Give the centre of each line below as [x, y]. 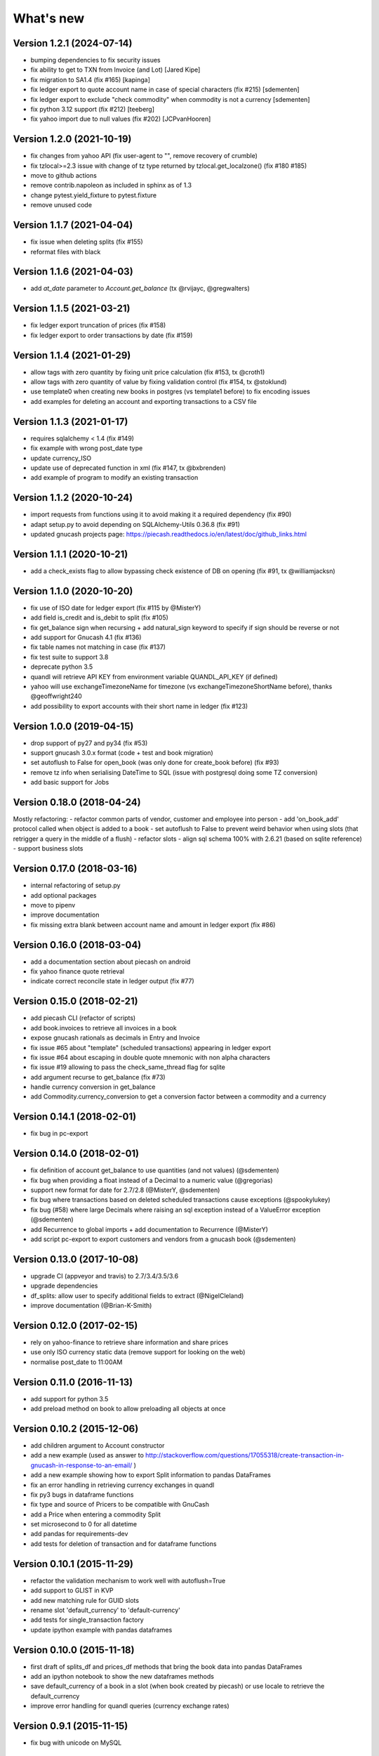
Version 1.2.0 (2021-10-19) [72, 139]
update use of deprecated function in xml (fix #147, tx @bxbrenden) [128, 468]
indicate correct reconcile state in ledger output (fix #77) [112, 981]
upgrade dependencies [64, 1286]
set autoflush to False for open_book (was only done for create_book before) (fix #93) [155, 763]
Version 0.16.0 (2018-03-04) [77, 945]
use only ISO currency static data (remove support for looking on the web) [138, 1352]
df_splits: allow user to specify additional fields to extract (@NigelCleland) [137, 1295]
